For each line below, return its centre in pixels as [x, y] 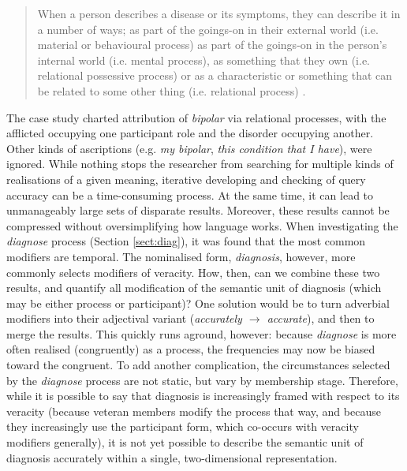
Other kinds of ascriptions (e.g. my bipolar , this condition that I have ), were [189, 148]
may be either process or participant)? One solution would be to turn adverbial [198, 303]
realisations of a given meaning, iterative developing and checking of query [186, 179]
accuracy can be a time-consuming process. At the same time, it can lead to [190, 194]
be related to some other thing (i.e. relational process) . [172, 90]
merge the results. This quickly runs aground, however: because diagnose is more [202, 333]
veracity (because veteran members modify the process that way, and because [194, 411]
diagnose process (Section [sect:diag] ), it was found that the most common [186, 241]
